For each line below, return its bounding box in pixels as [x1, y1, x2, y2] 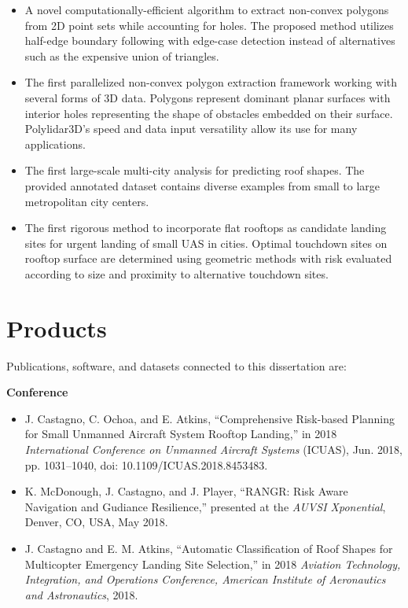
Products [6, 311, 107, 344]
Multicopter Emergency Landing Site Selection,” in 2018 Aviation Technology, [24, 555, 401, 572]
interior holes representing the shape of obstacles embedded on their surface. [24, 105, 393, 121]
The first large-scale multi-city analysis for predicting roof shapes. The [24, 162, 365, 179]
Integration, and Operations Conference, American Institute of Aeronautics [24, 571, 386, 588]
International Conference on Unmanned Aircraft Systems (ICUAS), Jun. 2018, [24, 441, 402, 457]
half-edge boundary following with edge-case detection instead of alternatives [24, 32, 395, 49]
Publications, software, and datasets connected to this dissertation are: [6, 357, 347, 374]
